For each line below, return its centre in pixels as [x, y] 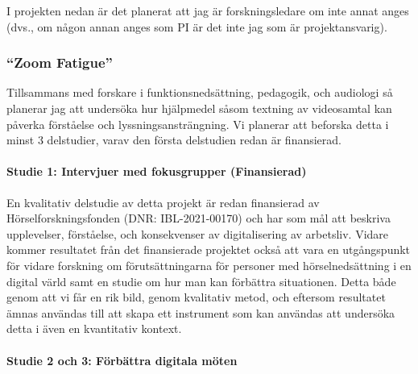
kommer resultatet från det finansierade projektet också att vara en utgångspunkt [209, 249]
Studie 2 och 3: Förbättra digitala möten [122, 360]
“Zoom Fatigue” [60, 62]
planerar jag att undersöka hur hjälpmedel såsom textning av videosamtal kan [199, 108]
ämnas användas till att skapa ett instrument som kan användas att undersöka [201, 312]
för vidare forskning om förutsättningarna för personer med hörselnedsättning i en [209, 265]
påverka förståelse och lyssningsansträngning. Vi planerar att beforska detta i [198, 124]
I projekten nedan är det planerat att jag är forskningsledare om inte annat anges [208, 10]
